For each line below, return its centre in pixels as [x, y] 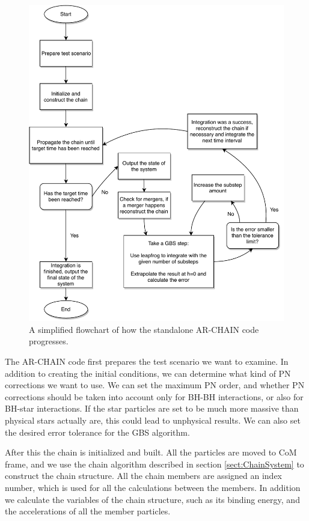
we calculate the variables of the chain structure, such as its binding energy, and [152, 499]
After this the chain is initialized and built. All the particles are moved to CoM [151, 452]
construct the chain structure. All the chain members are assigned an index [144, 476]
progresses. [49, 341]
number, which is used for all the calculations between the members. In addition [153, 487]
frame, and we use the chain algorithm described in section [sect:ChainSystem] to [154, 464]
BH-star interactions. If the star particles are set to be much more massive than [152, 408]
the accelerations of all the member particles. [88, 511]
